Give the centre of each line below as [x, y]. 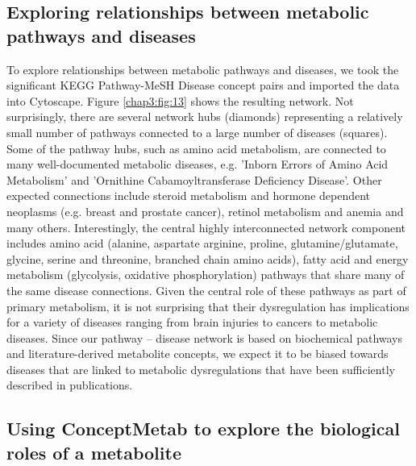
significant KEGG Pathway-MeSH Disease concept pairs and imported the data [203, 85]
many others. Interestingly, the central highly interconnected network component [206, 227]
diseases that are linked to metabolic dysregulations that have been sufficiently [201, 369]
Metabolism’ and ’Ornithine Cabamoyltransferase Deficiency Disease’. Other [194, 179]
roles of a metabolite [94, 452]
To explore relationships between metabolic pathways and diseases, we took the [203, 69]
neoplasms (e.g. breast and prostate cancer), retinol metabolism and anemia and [205, 211]
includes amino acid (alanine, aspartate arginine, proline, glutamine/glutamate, [202, 243]
